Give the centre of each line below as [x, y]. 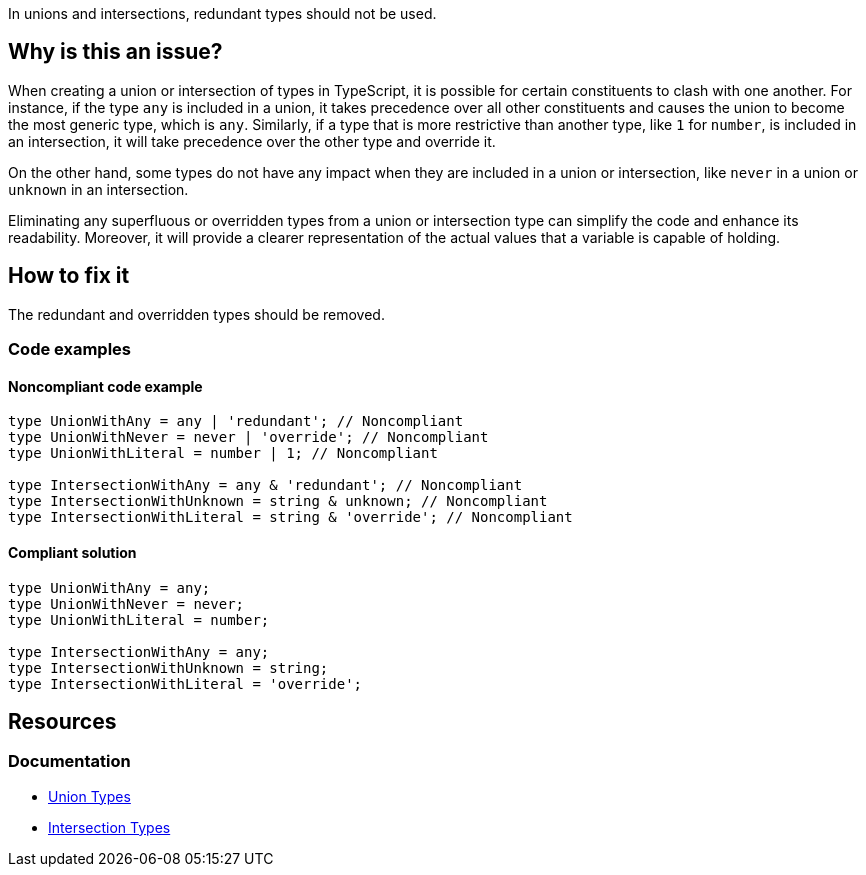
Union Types [89, 796]
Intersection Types [109, 827]
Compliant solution [72, 552]
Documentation [69, 761]
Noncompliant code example [105, 386]
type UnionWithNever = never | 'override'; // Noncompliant [248, 437]
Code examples [70, 349]
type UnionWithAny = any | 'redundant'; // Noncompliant [236, 421]
